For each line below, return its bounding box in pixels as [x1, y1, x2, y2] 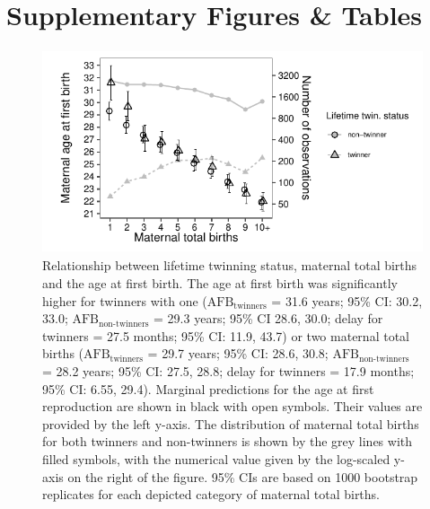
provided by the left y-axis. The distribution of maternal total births [42, 414, 419, 433]
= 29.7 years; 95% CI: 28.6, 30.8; [147, 344, 329, 363]
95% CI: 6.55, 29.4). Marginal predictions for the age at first [42, 379, 374, 398]
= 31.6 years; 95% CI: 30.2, [271, 291, 423, 310]
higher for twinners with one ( [42, 291, 207, 310]
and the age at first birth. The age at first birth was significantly [42, 274, 398, 293]
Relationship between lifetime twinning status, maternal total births [42, 256, 417, 275]
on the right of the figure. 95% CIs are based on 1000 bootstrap [67, 467, 418, 486]
